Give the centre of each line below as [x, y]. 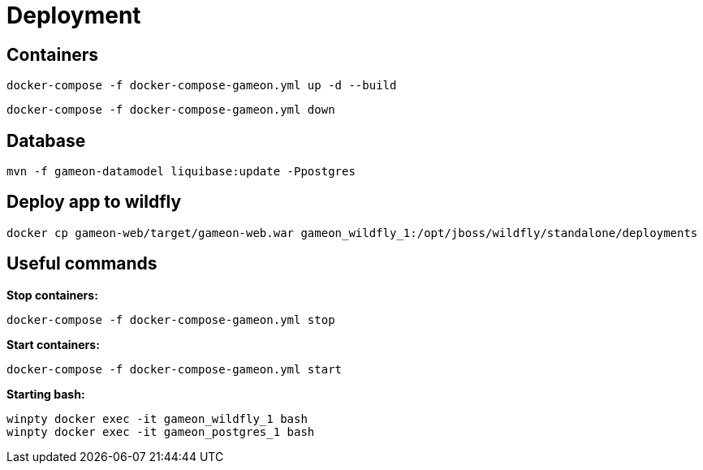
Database [46, 140]
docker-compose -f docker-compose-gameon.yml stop [171, 319]
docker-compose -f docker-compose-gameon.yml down [171, 110]
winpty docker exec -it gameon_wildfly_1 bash [157, 418]
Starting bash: [46, 394]
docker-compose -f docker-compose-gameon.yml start [175, 369]
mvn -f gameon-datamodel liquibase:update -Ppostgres [181, 172]
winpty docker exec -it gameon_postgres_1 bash [161, 431]
